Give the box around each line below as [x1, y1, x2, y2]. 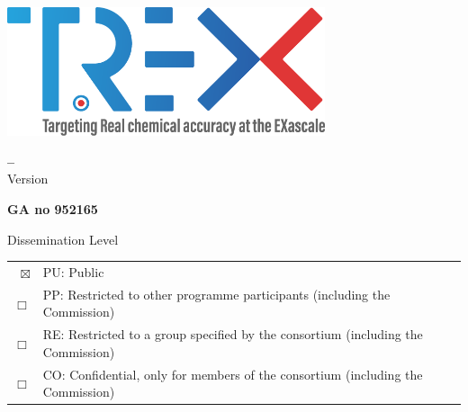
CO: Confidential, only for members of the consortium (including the [42, 364, 423, 383]
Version [7, 169, 49, 188]
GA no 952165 [7, 200, 98, 218]
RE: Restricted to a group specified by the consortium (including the [42, 325, 423, 344]
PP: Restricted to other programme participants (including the [42, 284, 391, 303]
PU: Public [42, 262, 104, 281]
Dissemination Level [7, 229, 119, 248]
